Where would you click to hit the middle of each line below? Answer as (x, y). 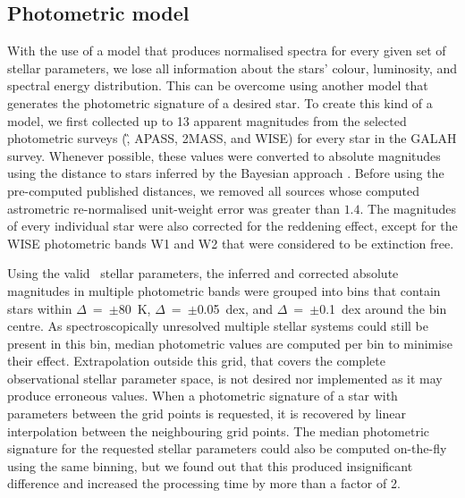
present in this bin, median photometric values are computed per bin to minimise (230, 343)
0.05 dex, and (235, 308)
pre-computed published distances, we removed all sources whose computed (213, 190)
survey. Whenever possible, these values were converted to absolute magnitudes (224, 155)
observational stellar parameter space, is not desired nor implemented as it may (225, 378)
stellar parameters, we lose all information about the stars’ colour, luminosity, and (232, 68)
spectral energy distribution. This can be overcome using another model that (218, 85)
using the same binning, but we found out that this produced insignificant (210, 465)
